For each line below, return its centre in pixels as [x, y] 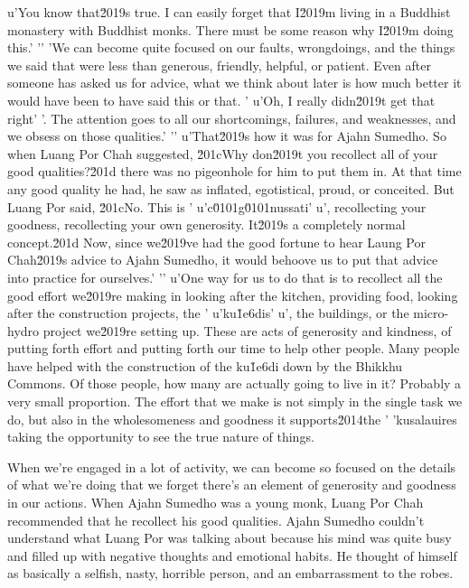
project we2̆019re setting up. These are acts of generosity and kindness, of [247, 330]
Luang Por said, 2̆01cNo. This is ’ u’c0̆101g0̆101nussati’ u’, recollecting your [217, 206]
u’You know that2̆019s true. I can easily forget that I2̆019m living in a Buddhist [229, 12]
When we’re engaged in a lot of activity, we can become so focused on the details [232, 467]
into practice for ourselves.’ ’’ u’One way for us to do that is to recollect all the [225, 277]
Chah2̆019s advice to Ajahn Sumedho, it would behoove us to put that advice [223, 260]
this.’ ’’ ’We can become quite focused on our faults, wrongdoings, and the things [231, 47]
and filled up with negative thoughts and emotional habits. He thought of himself [232, 555]
